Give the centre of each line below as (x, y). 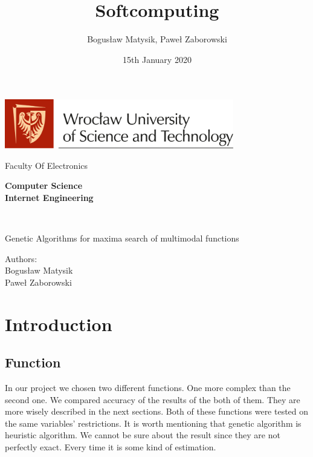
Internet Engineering (49, 197)
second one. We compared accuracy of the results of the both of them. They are (153, 399)
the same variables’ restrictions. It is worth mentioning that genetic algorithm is (153, 423)
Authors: (21, 258)
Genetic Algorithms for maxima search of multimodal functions (122, 238)
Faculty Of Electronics (47, 165)
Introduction (59, 324)
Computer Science (44, 186)
